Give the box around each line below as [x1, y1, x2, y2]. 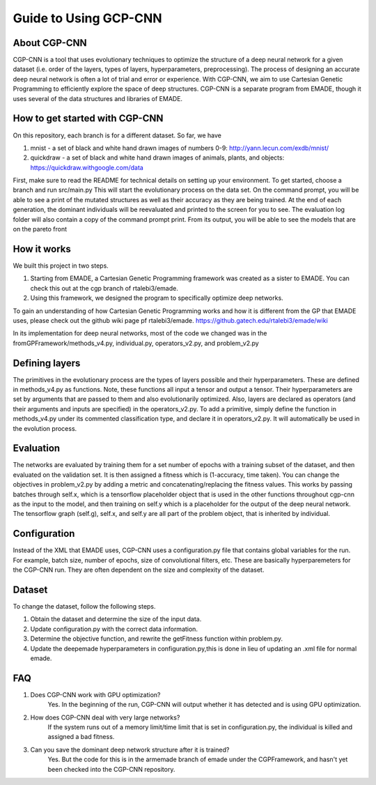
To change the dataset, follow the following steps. [13, 602, 156, 610]
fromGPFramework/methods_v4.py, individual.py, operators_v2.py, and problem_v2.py [13, 339, 259, 347]
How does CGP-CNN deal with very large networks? [30, 713, 180, 722]
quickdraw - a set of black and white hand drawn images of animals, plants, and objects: [30, 153, 285, 162]
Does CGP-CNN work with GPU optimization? [30, 690, 161, 699]
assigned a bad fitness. [47, 733, 115, 741]
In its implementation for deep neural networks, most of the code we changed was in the [13, 329, 267, 337]
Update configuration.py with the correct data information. [30, 625, 198, 633]
